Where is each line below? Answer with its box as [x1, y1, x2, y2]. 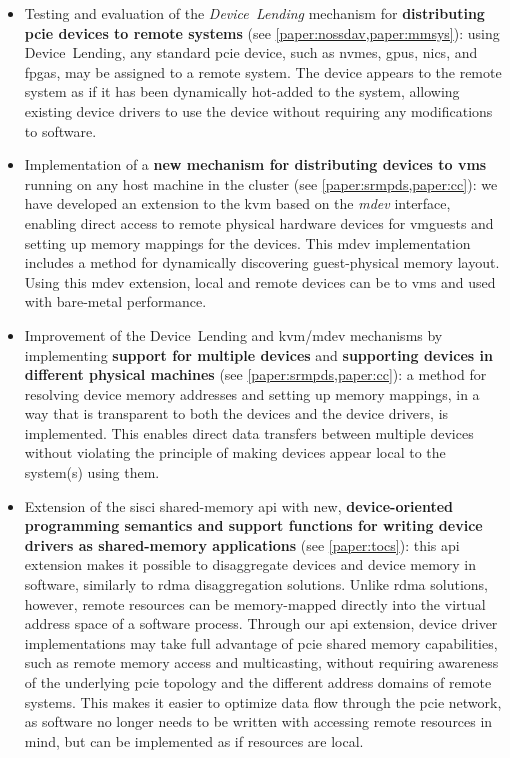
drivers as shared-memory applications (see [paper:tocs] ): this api [24, 534, 460, 555]
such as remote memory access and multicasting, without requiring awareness [24, 652, 499, 673]
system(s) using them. [24, 462, 160, 483]
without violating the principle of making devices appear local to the [24, 442, 446, 463]
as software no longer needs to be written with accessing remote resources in [24, 711, 493, 732]
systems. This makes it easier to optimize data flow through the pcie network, [24, 691, 502, 712]
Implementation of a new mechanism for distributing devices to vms [24, 154, 487, 175]
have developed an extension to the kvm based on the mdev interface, [24, 193, 451, 214]
